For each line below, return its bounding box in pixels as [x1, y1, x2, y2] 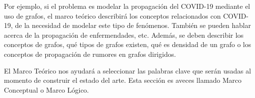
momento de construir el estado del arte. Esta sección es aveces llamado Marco [4, 75, 242, 85]
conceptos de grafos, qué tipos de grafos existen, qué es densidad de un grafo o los [4, 39, 251, 49]
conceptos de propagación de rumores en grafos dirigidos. [4, 49, 176, 59]
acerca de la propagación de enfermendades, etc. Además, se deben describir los [4, 29, 244, 40]
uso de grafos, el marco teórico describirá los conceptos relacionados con [4, 10, 221, 21]
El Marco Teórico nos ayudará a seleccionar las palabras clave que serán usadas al [4, 65, 251, 75]
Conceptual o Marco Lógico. [4, 84, 89, 95]
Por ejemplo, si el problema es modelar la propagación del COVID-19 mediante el [4, 1, 250, 11]
